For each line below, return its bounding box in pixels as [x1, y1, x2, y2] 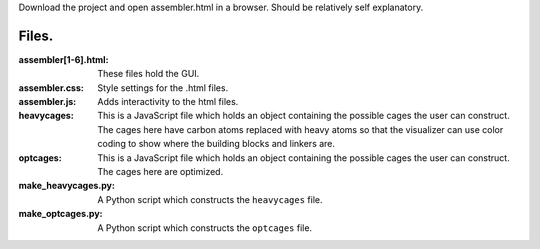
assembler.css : [18, 81, 84, 94]
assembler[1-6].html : [18, 53, 109, 65]
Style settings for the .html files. [97, 81, 229, 94]
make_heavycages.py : [18, 180, 115, 192]
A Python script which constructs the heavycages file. [97, 193, 324, 205]
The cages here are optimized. [97, 166, 224, 178]
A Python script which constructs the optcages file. [97, 221, 313, 234]
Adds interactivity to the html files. [97, 96, 239, 108]
